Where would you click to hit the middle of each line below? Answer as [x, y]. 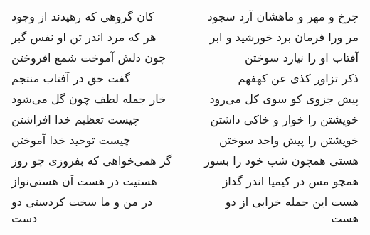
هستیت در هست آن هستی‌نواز [84, 181]
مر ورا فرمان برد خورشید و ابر [284, 37]
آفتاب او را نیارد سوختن [301, 57]
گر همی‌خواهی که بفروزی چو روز [92, 160]
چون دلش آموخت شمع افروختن [89, 57]
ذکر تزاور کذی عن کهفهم [298, 78]
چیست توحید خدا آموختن [71, 140]
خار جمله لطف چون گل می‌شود [89, 98]
